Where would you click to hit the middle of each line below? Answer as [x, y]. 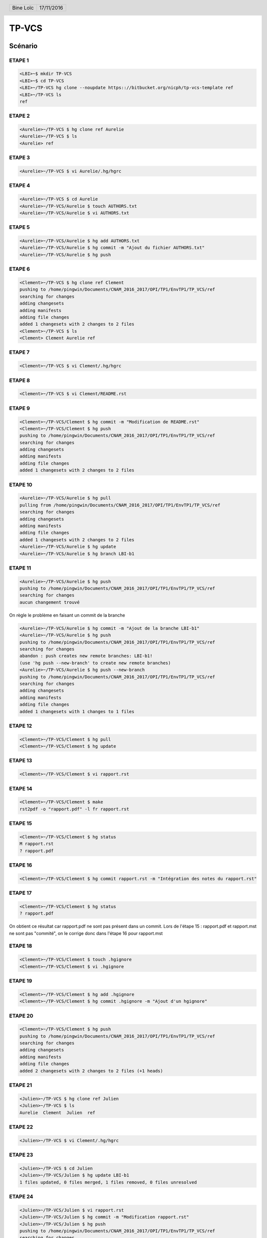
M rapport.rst [37, 844]
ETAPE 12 [21, 725]
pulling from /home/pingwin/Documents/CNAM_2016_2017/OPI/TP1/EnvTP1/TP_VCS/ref [120, 505]
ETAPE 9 [20, 408]
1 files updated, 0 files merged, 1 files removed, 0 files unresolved [108, 1182]
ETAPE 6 [20, 269]
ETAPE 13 [21, 761]
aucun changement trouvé [50, 602]
